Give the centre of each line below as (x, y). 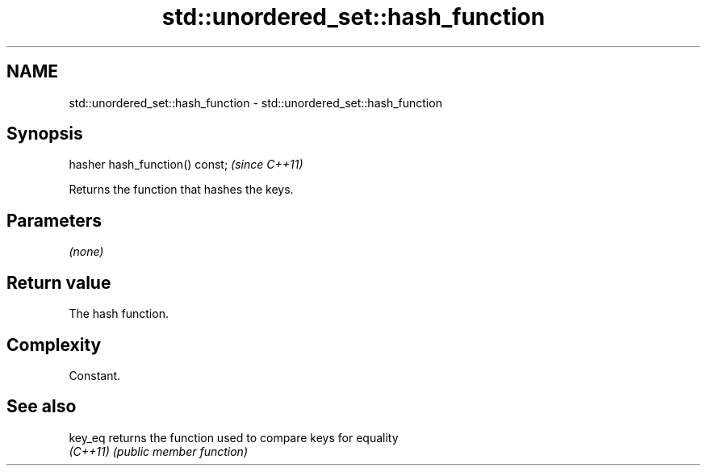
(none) (86, 252)
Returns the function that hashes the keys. (181, 190)
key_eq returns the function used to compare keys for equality (234, 437)
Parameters (54, 220)
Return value (59, 282)
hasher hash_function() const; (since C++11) (186, 165)
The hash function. (119, 314)
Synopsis (45, 134)
